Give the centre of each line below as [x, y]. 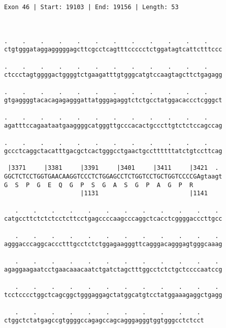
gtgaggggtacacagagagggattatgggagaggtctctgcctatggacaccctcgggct [113, 100]
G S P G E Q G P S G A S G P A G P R [99, 185]
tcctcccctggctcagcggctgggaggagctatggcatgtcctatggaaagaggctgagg [113, 295]
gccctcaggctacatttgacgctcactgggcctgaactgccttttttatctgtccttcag [113, 151]
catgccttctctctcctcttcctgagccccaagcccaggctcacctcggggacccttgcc [113, 219]
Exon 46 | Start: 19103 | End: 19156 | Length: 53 [91, 7]
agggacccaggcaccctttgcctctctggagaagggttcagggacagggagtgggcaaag [113, 244]
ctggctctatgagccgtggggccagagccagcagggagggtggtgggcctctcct [104, 321]
